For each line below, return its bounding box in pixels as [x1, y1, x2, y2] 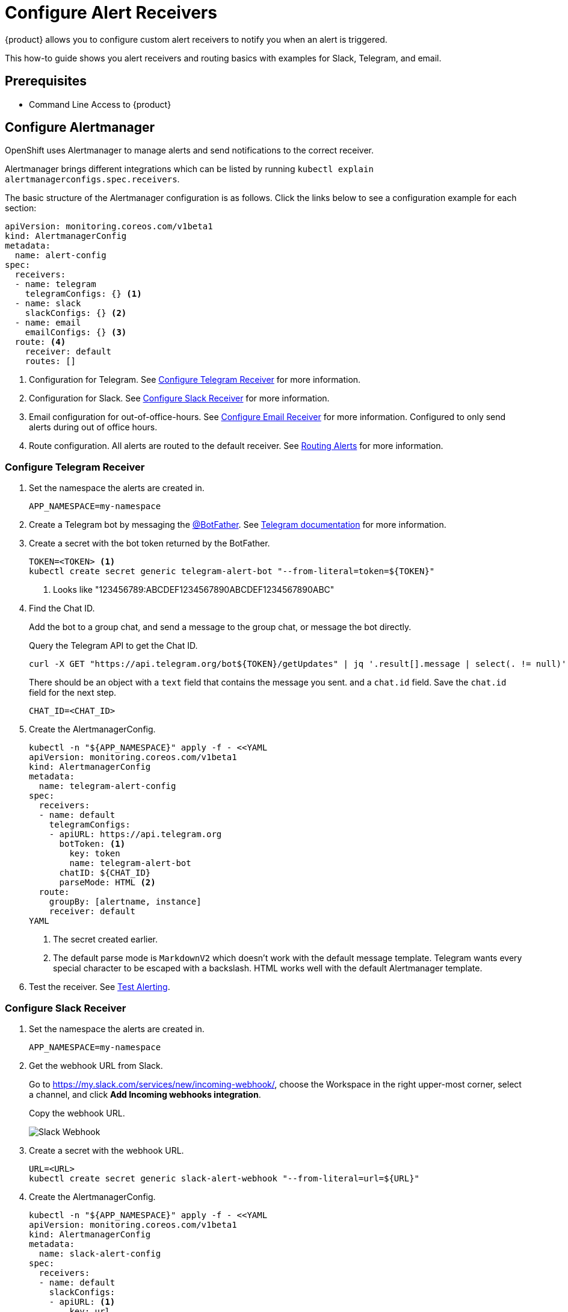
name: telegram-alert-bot [69, 858, 191, 868]
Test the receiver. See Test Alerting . [29, 982, 170, 992]
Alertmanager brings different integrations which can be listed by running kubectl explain [5, 164, 374, 175]
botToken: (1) [59, 839, 126, 849]
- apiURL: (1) [49, 1296, 116, 1307]
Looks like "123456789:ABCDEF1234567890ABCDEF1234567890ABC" [53, 584, 335, 595]
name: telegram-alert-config [39, 781, 176, 791]
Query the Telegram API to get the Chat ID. [29, 640, 198, 651]
